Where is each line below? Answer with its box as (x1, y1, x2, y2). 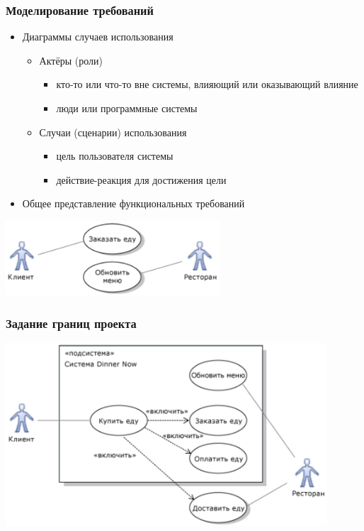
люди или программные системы (56, 101, 198, 115)
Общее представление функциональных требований (22, 196, 245, 211)
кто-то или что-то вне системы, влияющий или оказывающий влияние (56, 77, 358, 92)
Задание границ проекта (6, 314, 137, 332)
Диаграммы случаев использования (22, 29, 174, 44)
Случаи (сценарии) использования (39, 124, 187, 139)
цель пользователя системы (56, 148, 174, 163)
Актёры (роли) (39, 53, 103, 67)
